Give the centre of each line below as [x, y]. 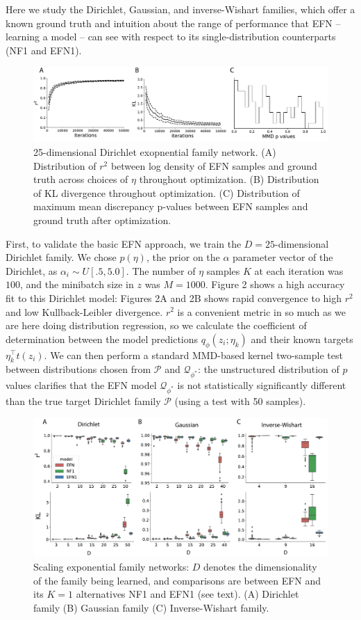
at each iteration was [299, 270]
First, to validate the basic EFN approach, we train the [124, 243]
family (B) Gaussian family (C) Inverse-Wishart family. [151, 607]
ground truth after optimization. [102, 220]
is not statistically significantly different [262, 385]
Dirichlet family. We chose [61, 257]
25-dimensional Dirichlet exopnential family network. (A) [155, 152]
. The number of [161, 270]
